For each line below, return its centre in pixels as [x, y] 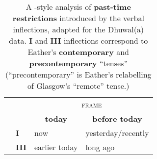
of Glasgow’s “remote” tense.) [78, 86]
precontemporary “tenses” [78, 63]
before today [117, 119]
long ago [100, 147]
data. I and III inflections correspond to [78, 40]
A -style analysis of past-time [78, 7]
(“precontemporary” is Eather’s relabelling [78, 74]
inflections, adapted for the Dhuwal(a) [78, 29]
